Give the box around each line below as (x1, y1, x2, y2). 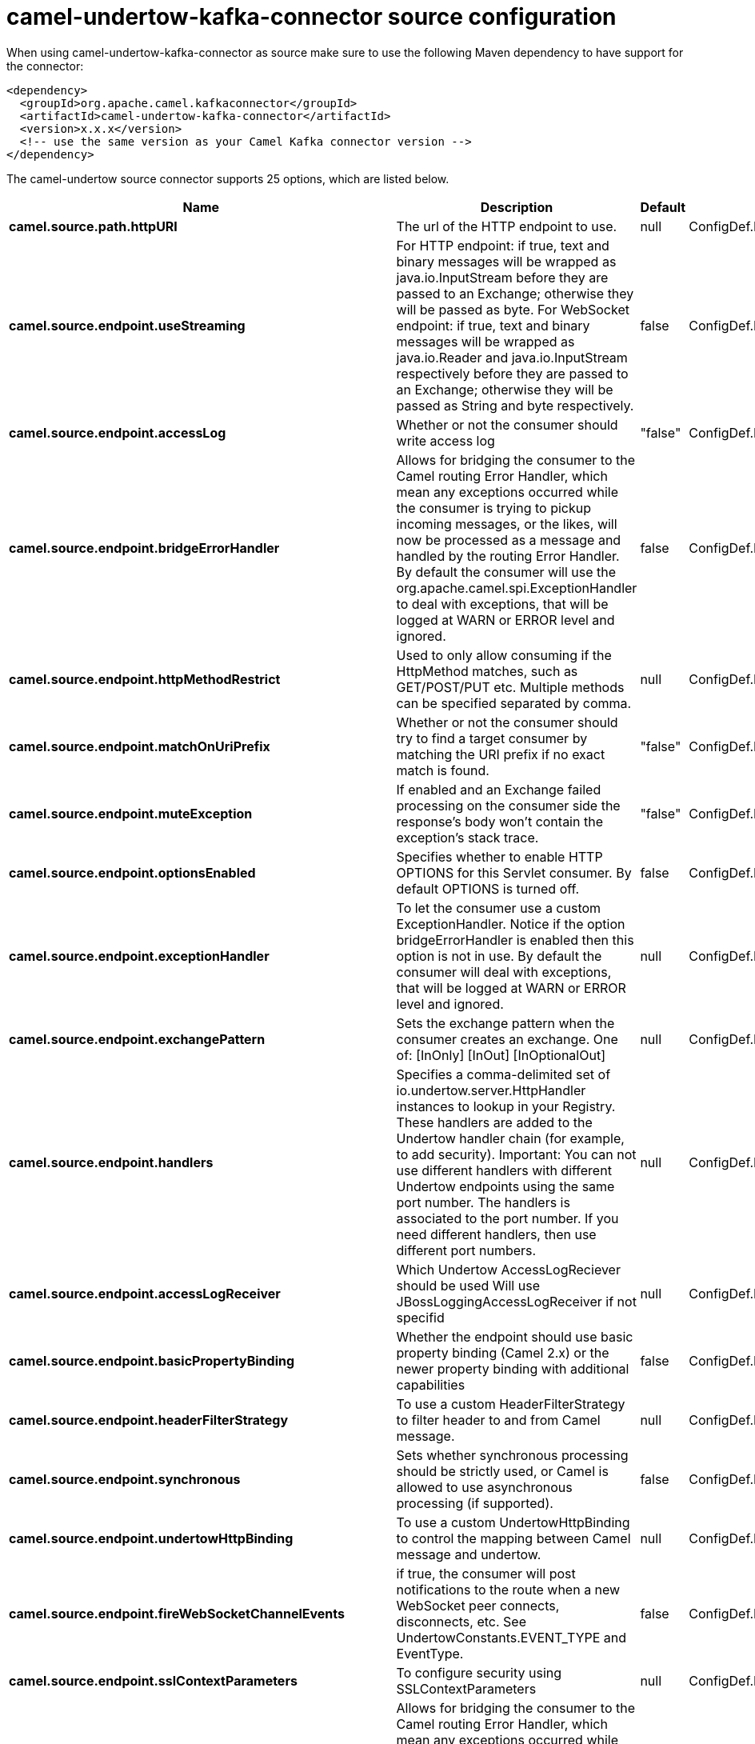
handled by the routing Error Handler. (396, 547, 620, 564)
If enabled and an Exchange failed (396, 781, 601, 798)
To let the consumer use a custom (396, 899, 601, 916)
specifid (396, 1309, 445, 1326)
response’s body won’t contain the (396, 813, 603, 830)
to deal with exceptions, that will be (396, 595, 609, 612)
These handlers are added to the (396, 1114, 593, 1130)
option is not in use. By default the (396, 947, 602, 964)
